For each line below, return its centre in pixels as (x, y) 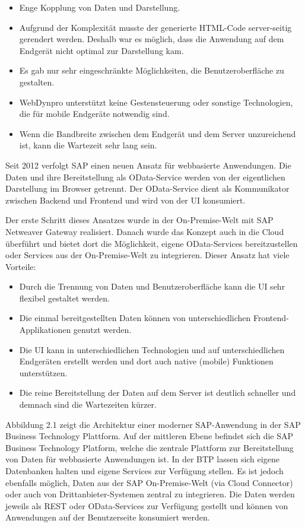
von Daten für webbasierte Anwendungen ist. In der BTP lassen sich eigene (142, 459)
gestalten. (37, 82)
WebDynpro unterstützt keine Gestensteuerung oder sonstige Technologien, (156, 102)
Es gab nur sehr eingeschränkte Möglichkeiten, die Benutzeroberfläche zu (152, 70)
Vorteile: (21, 266)
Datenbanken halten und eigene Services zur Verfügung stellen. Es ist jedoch (144, 471)
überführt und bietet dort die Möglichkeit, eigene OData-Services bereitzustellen (152, 243)
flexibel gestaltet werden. (64, 298)
